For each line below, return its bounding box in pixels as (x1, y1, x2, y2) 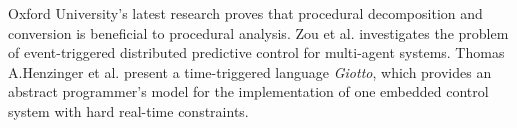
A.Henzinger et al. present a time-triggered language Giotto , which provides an (8, 61, 492, 82)
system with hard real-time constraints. (8, 100, 249, 121)
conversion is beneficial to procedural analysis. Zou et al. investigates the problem (8, 22, 509, 43)
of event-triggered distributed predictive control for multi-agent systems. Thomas (8, 42, 505, 63)
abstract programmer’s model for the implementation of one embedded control (8, 81, 489, 102)
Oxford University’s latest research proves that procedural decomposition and (8, 3, 483, 23)
